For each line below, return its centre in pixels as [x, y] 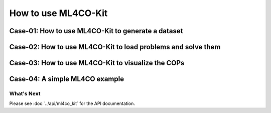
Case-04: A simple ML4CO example [67, 79]
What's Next [25, 93]
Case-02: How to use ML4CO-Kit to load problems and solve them [115, 47]
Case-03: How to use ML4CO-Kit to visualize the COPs [97, 63]
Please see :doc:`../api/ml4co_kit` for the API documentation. [72, 103]
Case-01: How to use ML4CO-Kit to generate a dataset [96, 31]
